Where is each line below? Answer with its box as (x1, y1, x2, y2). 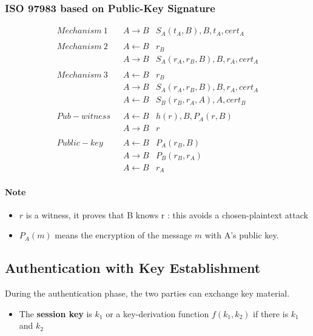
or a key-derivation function (106, 307, 209, 320)
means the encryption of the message (55, 229, 192, 241)
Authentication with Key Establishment (5, 258, 261, 277)
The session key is (19, 307, 92, 320)
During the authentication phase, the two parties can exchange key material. (5, 287, 290, 300)
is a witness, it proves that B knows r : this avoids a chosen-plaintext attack (25, 208, 308, 221)
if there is (253, 307, 289, 320)
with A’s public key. (204, 229, 279, 241)
